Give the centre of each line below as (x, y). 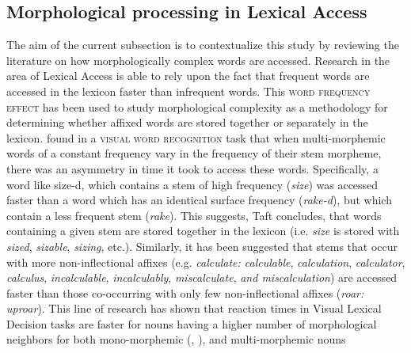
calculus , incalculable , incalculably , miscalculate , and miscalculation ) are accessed (202, 277)
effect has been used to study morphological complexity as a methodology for (197, 106)
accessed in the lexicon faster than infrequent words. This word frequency (188, 91)
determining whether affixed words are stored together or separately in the (187, 122)
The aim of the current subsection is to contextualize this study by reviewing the (203, 45)
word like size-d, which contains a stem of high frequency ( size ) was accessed (192, 184)
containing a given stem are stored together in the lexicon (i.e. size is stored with (203, 231)
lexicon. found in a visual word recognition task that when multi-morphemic (196, 137)
